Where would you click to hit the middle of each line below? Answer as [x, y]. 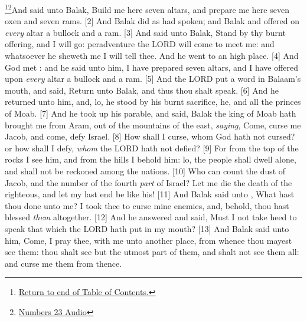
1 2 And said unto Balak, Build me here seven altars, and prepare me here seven [147, 9]
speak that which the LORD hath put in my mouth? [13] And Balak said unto [147, 228]
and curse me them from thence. [63, 263]
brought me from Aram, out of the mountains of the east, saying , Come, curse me [153, 125]
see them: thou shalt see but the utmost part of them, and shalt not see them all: [152, 252]
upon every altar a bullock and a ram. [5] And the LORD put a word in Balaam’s [153, 79]
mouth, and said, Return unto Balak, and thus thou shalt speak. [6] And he [142, 90]
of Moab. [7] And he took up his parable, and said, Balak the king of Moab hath [151, 113]
